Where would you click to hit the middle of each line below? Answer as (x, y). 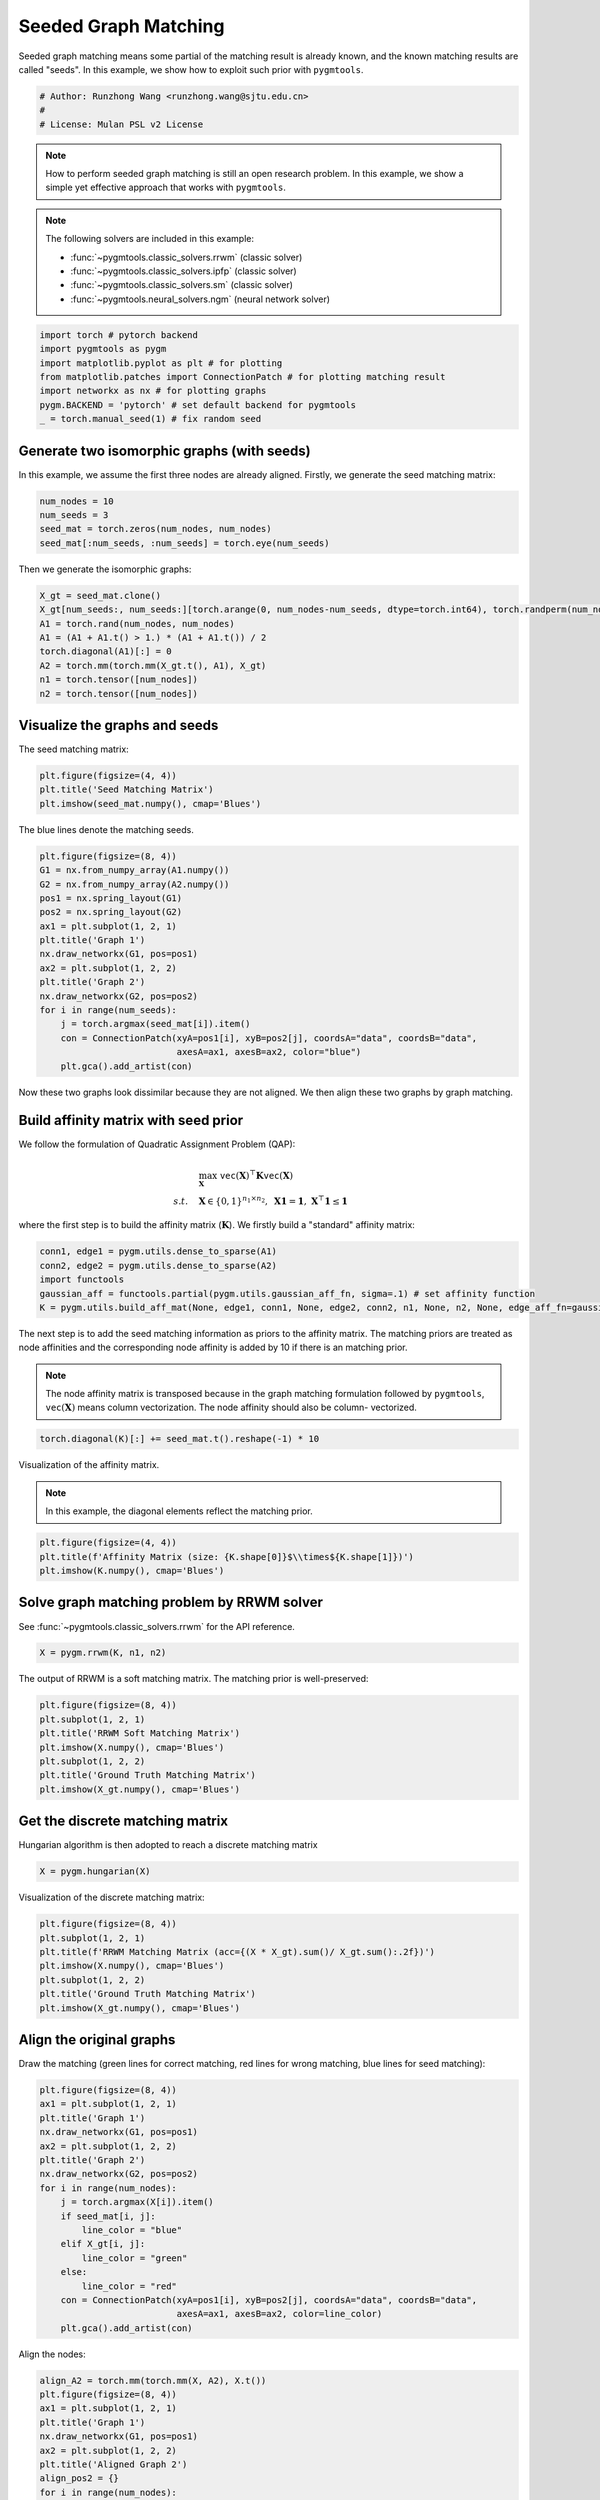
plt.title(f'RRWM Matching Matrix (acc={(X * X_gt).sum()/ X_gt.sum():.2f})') (237, 1952)
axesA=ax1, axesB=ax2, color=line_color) (279, 2314)
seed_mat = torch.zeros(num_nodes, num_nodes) (155, 529)
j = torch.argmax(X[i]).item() (137, 2202)
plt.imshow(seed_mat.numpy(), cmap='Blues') (150, 803)
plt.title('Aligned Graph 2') (113, 2464)
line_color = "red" (129, 2286)
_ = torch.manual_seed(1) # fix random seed (150, 419)
